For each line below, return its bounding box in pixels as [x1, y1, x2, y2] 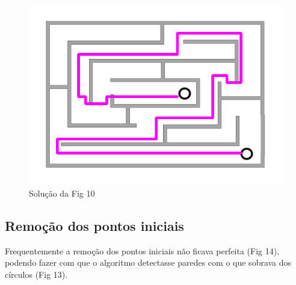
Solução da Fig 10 [29, 187, 95, 199]
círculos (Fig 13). [5, 268, 68, 280]
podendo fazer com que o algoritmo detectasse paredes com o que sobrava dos [5, 256, 292, 269]
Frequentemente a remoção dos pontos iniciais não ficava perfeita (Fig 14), [5, 244, 280, 257]
